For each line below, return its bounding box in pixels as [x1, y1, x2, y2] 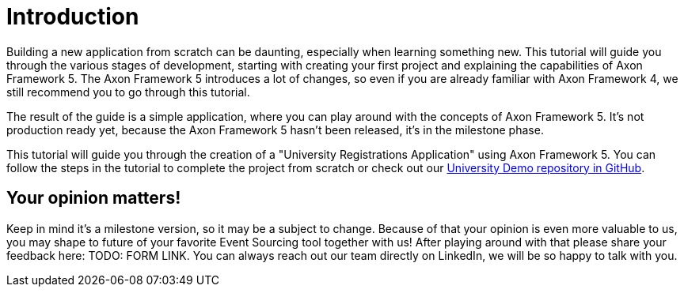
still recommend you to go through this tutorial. [6, 85, 250, 99]
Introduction [6, 3, 139, 30]
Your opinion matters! [6, 188, 181, 208]
